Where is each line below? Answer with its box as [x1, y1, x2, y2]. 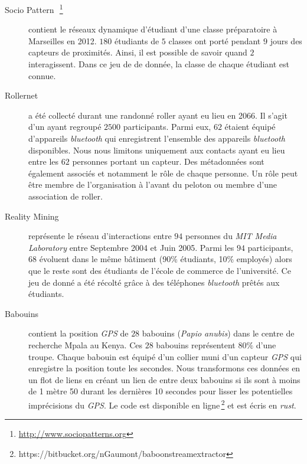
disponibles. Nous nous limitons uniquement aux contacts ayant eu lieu [28, 143, 285, 156]
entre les [28, 155, 59, 168]
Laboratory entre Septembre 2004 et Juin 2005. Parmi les [28, 241, 234, 253]
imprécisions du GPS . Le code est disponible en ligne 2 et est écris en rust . [28, 397, 296, 411]
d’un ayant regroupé [28, 120, 102, 133]
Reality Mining [5, 210, 59, 222]
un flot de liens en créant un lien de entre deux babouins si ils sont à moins [28, 373, 301, 385]
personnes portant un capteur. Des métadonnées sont [72, 155, 264, 168]
